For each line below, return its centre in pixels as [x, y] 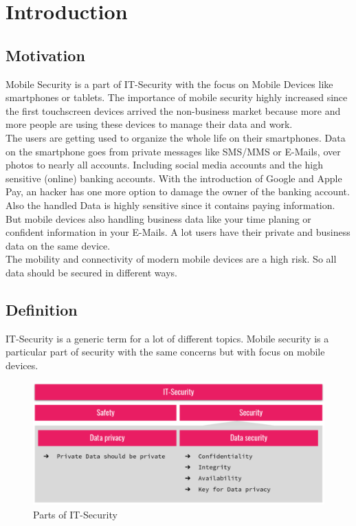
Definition [42, 309]
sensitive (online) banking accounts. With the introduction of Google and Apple [174, 178]
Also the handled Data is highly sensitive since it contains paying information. [170, 205]
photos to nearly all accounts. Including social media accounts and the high [164, 165]
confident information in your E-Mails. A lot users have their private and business [178, 232]
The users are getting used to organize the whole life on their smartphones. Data [176, 137]
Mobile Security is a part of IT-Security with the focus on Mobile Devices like [169, 84]
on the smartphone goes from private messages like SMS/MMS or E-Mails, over [173, 151]
